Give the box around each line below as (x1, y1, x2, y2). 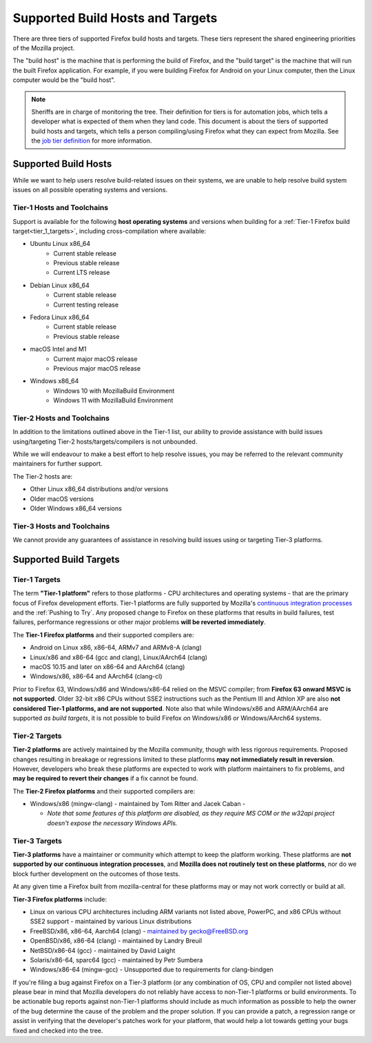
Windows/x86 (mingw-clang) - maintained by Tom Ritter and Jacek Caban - (30, 800, 246, 808)
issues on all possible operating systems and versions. (12, 186, 168, 194)
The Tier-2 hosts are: (12, 472, 73, 480)
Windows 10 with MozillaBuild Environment (53, 386, 175, 395)
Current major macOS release (53, 355, 138, 363)
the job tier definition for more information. (31, 136, 152, 145)
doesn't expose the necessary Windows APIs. (47, 818, 178, 827)
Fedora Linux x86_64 (30, 313, 90, 322)
